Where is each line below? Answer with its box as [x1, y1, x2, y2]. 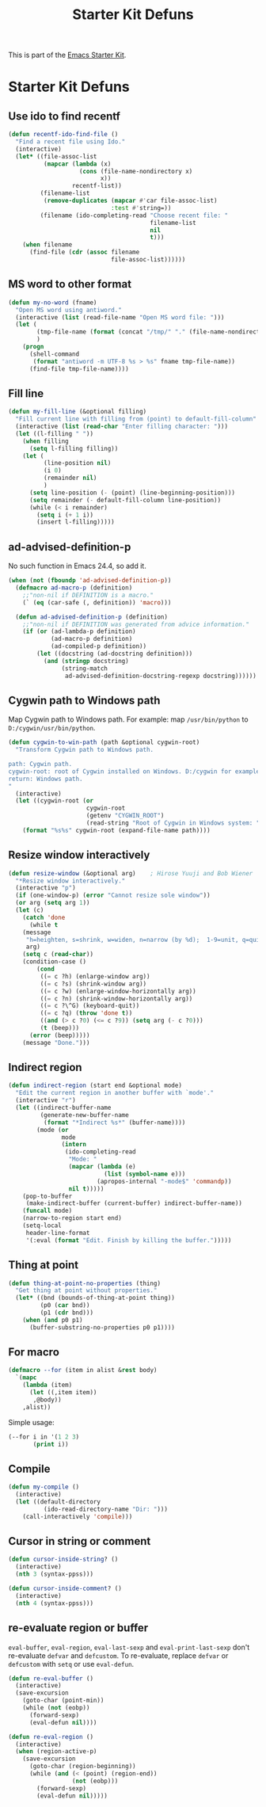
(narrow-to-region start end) [22, 1214, 123, 1222]
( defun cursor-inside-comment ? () [8, 1584, 123, 1593]
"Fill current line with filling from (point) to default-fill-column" [15, 415, 257, 423]
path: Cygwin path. [8, 761, 73, 768]
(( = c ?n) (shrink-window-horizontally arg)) [40, 994, 193, 1003]
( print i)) [32, 1440, 69, 1448]
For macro [8, 1345, 59, 1359]
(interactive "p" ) [15, 884, 77, 892]
